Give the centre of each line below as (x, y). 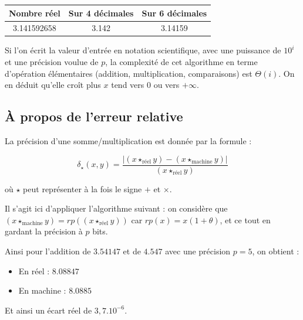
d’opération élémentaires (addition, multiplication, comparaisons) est (129, 73)
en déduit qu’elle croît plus (53, 85)
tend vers (128, 85)
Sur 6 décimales (174, 13)
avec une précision (198, 251)
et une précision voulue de (52, 62)
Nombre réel (35, 13)
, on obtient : (276, 251)
